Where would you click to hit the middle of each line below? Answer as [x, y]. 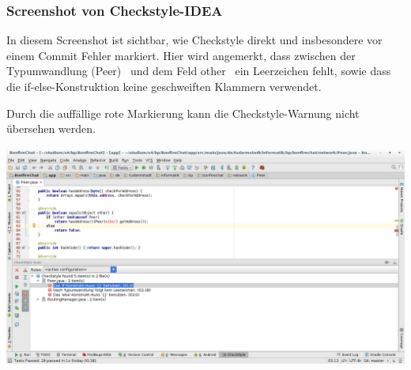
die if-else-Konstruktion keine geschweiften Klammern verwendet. [164, 86]
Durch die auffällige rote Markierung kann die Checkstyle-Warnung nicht [183, 113]
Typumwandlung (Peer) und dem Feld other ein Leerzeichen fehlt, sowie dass [199, 71]
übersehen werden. [51, 128]
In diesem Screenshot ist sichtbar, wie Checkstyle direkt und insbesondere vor [194, 40]
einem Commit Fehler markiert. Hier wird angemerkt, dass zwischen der [181, 55]
